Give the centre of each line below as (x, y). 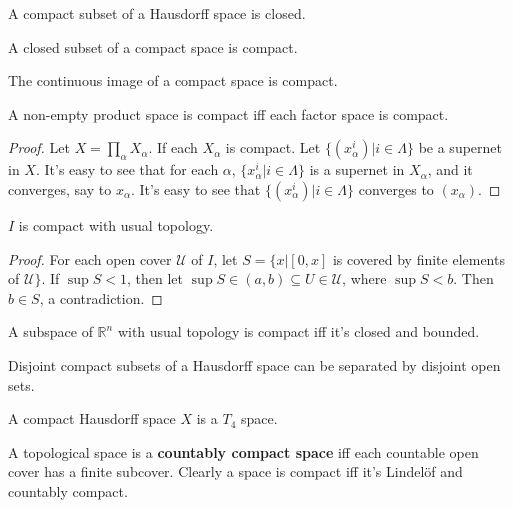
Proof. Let (39, 147)
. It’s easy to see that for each (127, 169)
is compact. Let (273, 147)
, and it (450, 169)
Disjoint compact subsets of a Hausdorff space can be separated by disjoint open (254, 364)
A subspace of (50, 331)
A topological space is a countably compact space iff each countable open (243, 451)
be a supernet (460, 147)
